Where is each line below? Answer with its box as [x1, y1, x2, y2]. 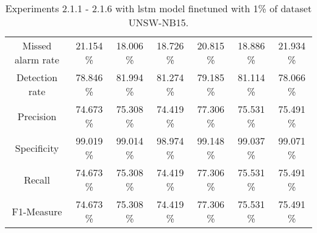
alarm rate [15, 52, 60, 66]
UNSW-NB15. [128, 15, 189, 29]
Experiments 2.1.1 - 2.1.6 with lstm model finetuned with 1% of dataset [5, 1, 312, 15]
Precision [17, 109, 57, 123]
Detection [16, 70, 58, 84]
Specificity [15, 140, 59, 155]
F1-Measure [12, 204, 62, 218]
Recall [24, 172, 51, 187]
